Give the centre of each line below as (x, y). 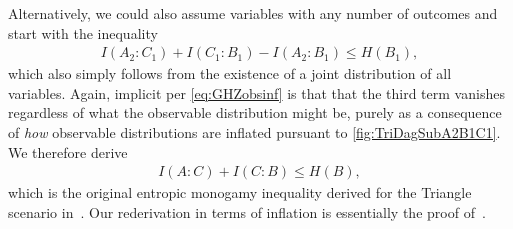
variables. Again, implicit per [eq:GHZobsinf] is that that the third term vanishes (256, 92)
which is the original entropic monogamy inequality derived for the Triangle (240, 192)
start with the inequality (83, 32)
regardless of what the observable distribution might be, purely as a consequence (255, 112)
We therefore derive (68, 151)
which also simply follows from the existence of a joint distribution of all (230, 73)
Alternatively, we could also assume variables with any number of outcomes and (253, 13)
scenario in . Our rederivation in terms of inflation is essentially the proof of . (247, 211)
